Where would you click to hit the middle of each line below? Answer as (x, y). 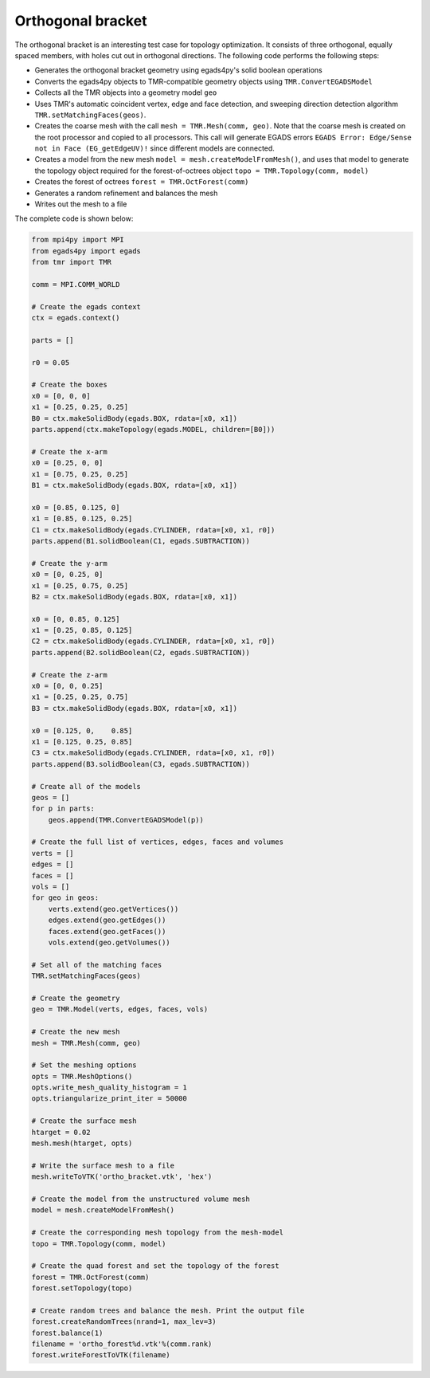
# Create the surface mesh (84, 1121)
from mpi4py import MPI (78, 240)
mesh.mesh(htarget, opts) (82, 1143)
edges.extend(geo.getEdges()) (107, 920)
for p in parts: (63, 809)
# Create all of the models (86, 786)
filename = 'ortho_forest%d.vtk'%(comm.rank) (122, 1344)
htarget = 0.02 (61, 1132)
